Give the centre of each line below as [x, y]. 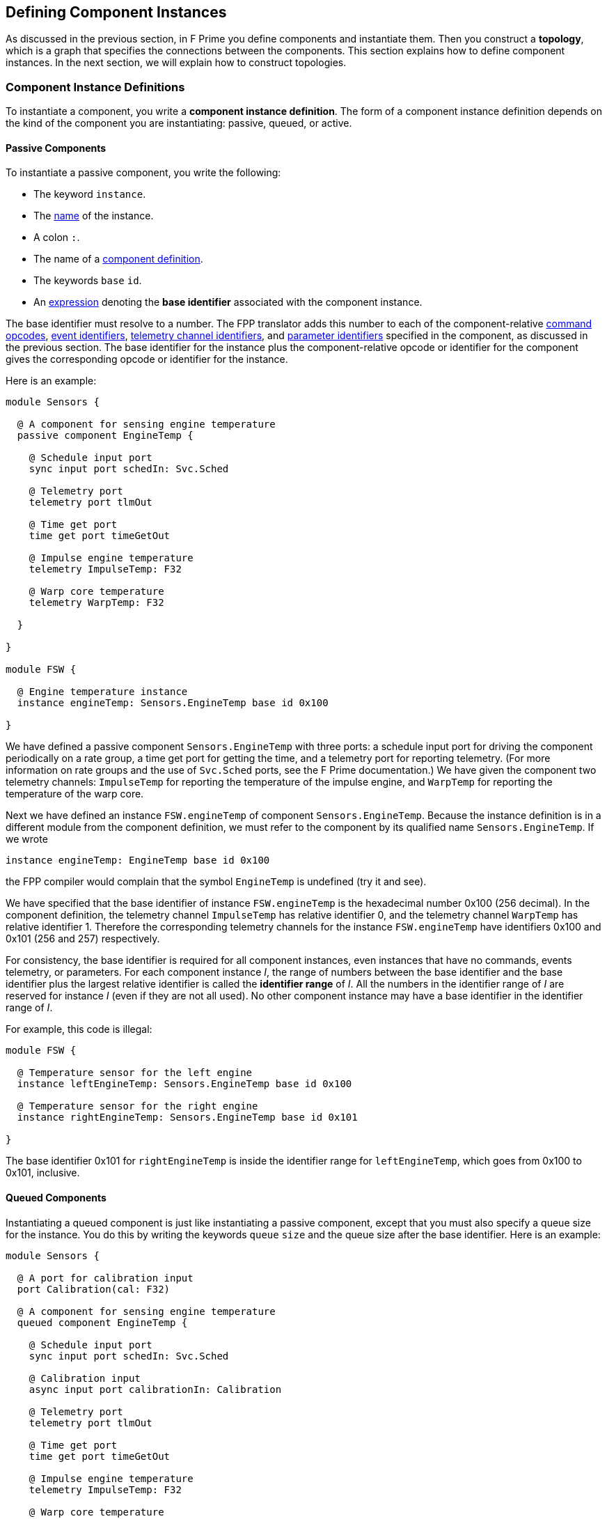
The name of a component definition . [118, 259]
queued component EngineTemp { [102, 1322]
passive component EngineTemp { [105, 436]
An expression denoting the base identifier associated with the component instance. [228, 302]
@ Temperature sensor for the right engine [137, 1106]
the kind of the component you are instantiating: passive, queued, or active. [179, 123]
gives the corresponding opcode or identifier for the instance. [147, 359]
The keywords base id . [88, 281]
